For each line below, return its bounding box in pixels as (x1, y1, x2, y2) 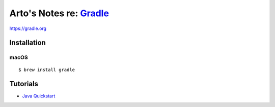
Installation (9, 39, 46, 47)
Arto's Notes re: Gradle (9, 8, 109, 19)
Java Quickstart (22, 93, 56, 99)
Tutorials (9, 80, 38, 88)
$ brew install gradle (18, 66, 75, 73)
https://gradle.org (9, 25, 47, 31)
